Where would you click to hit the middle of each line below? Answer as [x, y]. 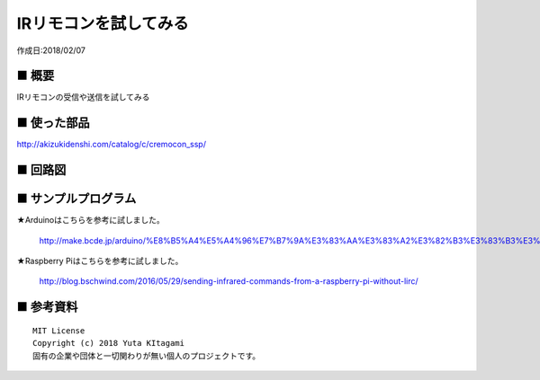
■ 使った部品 [53, 123]
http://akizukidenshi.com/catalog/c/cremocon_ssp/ [112, 145]
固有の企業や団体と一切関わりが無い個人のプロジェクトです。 [147, 356]
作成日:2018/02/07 [51, 50]
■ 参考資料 [47, 307]
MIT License [59, 331]
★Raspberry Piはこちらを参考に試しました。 [100, 261]
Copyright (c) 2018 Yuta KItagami [108, 343]
